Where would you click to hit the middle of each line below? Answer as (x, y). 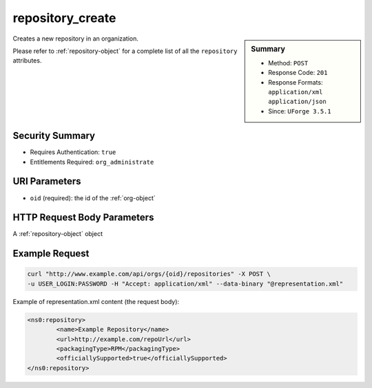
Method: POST (288, 63)
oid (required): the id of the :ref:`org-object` (93, 198)
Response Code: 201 (298, 73)
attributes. (27, 61)
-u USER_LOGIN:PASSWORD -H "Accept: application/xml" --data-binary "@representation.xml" (185, 283)
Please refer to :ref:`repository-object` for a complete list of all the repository (125, 51)
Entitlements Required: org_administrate (92, 162)
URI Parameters (47, 181)
